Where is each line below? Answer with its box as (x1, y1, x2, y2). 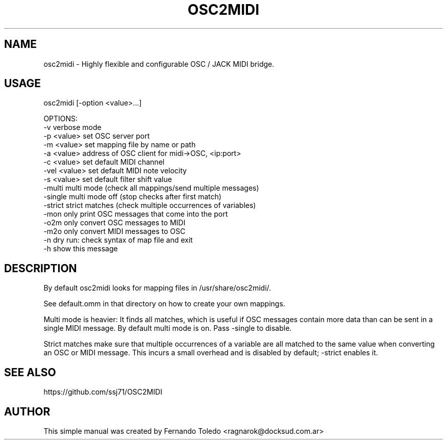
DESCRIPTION (4, 262, 77, 275)
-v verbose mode (43, 123, 102, 132)
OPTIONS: (43, 114, 78, 123)
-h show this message (43, 244, 118, 253)
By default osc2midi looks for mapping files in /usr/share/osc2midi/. (43, 283, 271, 293)
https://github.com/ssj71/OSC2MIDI (43, 387, 162, 397)
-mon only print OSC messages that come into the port (43, 210, 228, 219)
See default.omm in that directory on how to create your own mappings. (43, 299, 285, 308)
